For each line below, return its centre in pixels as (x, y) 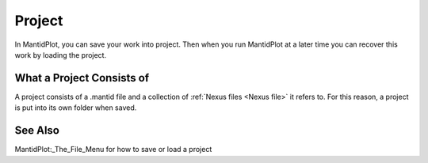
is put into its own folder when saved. (76, 108)
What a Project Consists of (82, 78)
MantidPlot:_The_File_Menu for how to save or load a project (113, 150)
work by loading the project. (61, 55)
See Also (37, 131)
